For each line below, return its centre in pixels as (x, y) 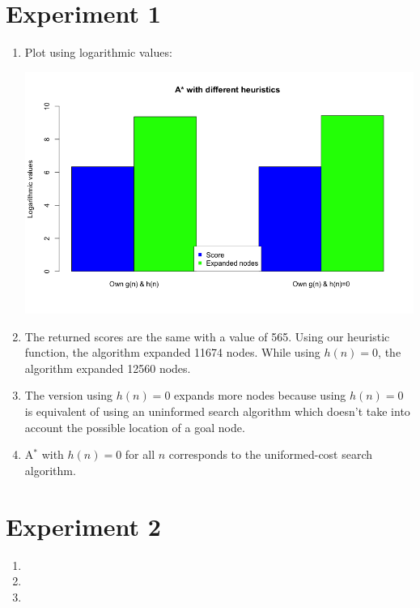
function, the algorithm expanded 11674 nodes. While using (172, 352)
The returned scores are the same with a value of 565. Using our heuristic (207, 336)
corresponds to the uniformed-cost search (271, 454)
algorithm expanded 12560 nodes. (108, 368)
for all (140, 454)
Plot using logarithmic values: (98, 52)
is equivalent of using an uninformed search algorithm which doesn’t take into (217, 411)
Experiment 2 (83, 526)
